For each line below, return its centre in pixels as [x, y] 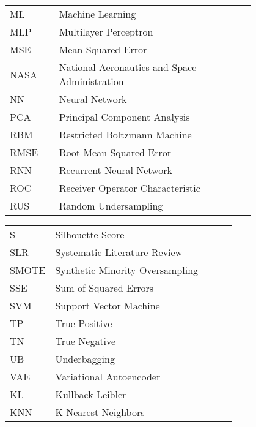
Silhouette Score [90, 234]
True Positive [84, 323]
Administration [91, 81]
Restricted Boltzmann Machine [125, 134]
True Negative [86, 341]
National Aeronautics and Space [128, 67]
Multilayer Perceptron [106, 32]
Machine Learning [97, 14]
